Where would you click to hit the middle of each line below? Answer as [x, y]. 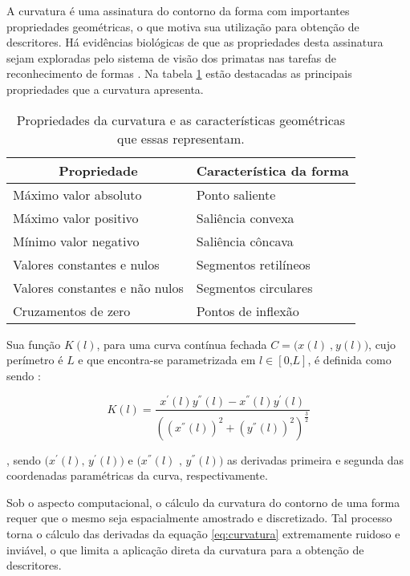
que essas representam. [181, 138]
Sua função [34, 344]
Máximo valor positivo [76, 217]
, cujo [382, 344]
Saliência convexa [245, 217]
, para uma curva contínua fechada [182, 344]
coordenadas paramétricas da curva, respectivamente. [137, 475]
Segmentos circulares [254, 287]
